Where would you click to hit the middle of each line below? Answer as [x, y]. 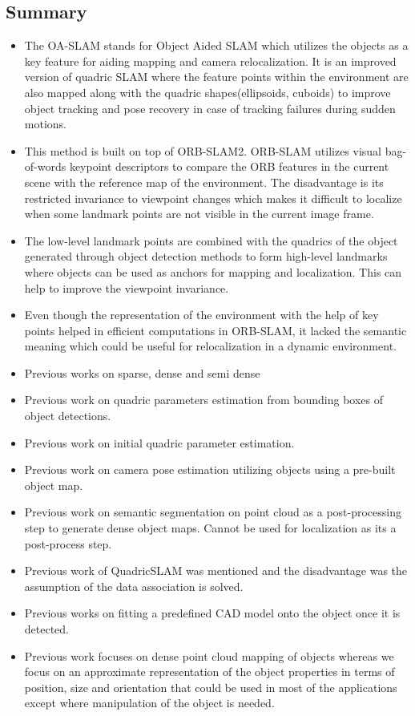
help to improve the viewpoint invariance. [127, 287]
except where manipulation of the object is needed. [149, 703]
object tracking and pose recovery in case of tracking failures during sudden [210, 108]
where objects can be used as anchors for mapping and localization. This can [213, 271]
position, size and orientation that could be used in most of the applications [211, 687]
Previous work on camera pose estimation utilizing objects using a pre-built [210, 469]
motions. [45, 124]
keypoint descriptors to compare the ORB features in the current [229, 166]
